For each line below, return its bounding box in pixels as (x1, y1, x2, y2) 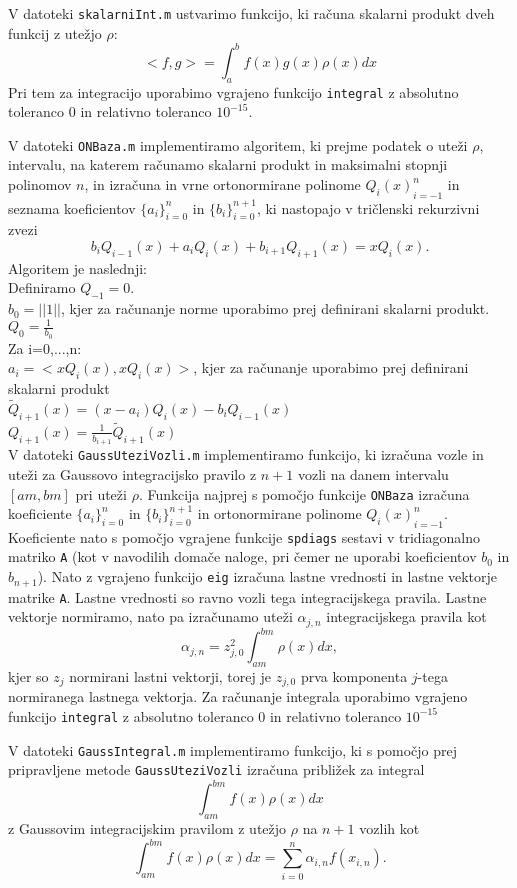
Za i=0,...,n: (8, 337, 82, 358)
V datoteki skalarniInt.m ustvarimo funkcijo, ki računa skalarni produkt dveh (8, 3, 495, 23)
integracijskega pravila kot (326, 606, 487, 627)
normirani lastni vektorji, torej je (69, 665, 271, 686)
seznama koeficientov (8, 197, 136, 218)
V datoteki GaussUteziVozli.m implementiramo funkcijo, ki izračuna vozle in (8, 444, 484, 465)
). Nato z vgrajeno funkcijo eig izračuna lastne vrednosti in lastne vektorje (37, 566, 498, 587)
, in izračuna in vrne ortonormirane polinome (84, 174, 361, 195)
